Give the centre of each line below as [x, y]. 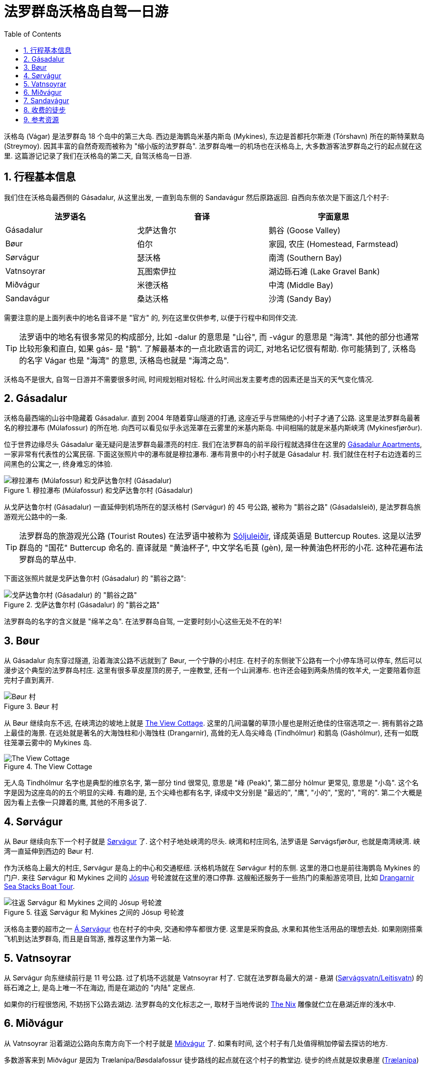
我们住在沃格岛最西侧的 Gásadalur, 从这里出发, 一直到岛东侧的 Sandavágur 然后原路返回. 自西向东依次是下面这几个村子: [196, 197]
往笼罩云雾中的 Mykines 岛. [48, 743]
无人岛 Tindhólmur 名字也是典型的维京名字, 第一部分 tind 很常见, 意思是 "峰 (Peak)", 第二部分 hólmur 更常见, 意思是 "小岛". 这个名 [211, 783]
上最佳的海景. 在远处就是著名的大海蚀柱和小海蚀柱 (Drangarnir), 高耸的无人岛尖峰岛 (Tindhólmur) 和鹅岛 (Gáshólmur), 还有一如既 [211, 733]
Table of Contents [33, 34]
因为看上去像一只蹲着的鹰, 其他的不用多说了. [76, 802]
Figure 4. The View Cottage [48, 767]
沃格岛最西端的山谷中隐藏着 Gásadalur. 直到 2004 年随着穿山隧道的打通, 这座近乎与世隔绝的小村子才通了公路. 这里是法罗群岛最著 [212, 418]
